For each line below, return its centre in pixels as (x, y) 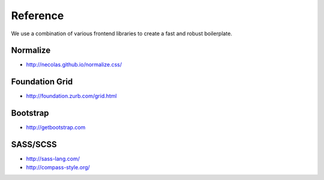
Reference (37, 16)
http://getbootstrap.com (56, 127)
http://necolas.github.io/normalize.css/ (74, 65)
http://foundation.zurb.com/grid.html (71, 96)
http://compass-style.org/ (58, 167)
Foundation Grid (42, 82)
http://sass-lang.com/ (53, 159)
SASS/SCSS (34, 144)
